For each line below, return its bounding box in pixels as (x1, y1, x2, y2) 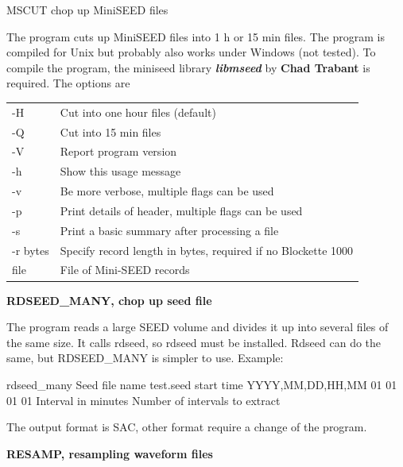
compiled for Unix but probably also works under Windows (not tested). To (6, 44, 376, 60)
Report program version (60, 143, 177, 160)
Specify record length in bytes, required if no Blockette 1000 (60, 241, 354, 258)
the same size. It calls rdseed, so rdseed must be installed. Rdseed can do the (6, 334, 382, 350)
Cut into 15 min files (60, 123, 161, 140)
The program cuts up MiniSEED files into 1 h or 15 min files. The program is (6, 28, 385, 44)
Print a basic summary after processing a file (60, 222, 279, 238)
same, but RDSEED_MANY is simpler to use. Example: (6, 349, 284, 366)
